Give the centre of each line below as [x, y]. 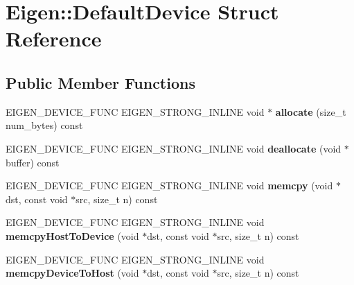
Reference [54, 38]
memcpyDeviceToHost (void [72, 273]
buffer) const [33, 162]
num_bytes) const [44, 125]
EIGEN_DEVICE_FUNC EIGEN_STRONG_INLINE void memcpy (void [169, 185]
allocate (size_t [311, 111]
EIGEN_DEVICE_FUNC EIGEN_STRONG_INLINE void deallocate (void [174, 148]
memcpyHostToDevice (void [72, 235]
